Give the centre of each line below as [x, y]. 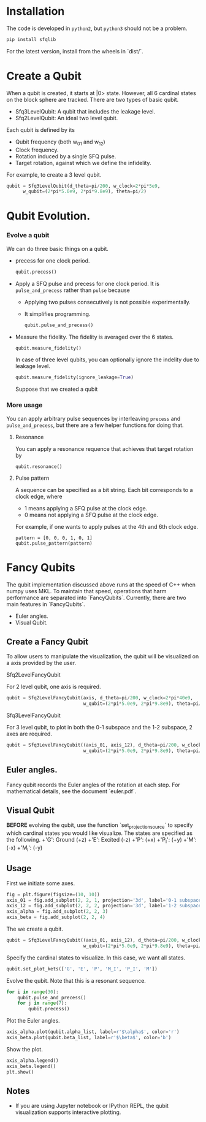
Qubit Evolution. [48, 216]
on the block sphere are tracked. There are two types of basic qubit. [93, 99]
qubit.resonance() [39, 467]
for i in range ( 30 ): [33, 992]
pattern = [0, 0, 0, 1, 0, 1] [54, 538]
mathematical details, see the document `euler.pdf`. [71, 791]
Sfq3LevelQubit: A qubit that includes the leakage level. [85, 111]
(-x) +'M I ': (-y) [25, 848]
